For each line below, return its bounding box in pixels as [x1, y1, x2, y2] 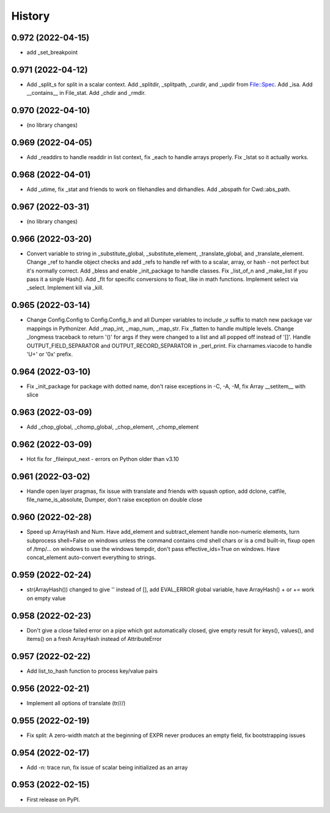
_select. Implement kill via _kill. [26, 284, 104, 291]
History [11, 9, 50, 23]
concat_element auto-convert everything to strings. [26, 554, 156, 561]
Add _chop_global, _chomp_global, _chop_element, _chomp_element [26, 423, 199, 431]
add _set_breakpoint [26, 49, 78, 56]
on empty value [26, 594, 66, 602]
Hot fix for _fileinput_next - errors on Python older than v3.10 [26, 455, 180, 463]
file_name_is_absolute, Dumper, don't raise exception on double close [26, 496, 203, 503]
